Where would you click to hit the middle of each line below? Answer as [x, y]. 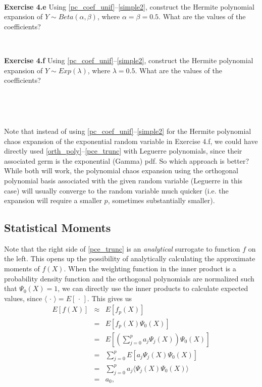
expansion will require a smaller [53, 200]
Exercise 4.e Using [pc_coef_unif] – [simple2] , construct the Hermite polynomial [129, 6]
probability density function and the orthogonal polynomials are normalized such [129, 278]
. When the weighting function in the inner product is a [150, 269]
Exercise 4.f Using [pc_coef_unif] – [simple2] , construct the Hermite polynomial [129, 60]
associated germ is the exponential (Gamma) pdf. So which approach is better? [127, 160]
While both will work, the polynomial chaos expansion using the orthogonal [121, 171]
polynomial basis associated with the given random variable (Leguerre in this [123, 180]
